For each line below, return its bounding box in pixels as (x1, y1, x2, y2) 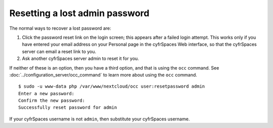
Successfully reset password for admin (18, 105, 117, 110)
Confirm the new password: (18, 98, 85, 103)
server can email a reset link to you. (22, 48, 97, 54)
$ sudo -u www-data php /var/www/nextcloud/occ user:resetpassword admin (18, 84, 205, 89)
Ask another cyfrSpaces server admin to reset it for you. (22, 55, 139, 61)
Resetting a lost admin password (9, 8, 150, 19)
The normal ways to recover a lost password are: (9, 25, 111, 31)
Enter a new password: (18, 91, 75, 96)
